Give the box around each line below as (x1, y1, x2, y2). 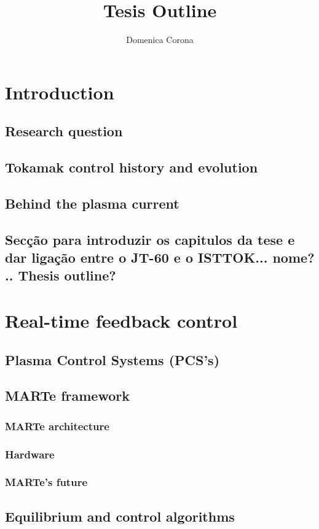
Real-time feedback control (5, 308, 238, 333)
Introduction (5, 79, 114, 104)
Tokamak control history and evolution (5, 158, 258, 177)
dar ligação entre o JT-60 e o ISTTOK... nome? (5, 248, 315, 267)
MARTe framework (5, 386, 130, 405)
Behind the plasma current (5, 193, 179, 212)
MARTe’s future (5, 474, 88, 490)
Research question (5, 122, 123, 141)
